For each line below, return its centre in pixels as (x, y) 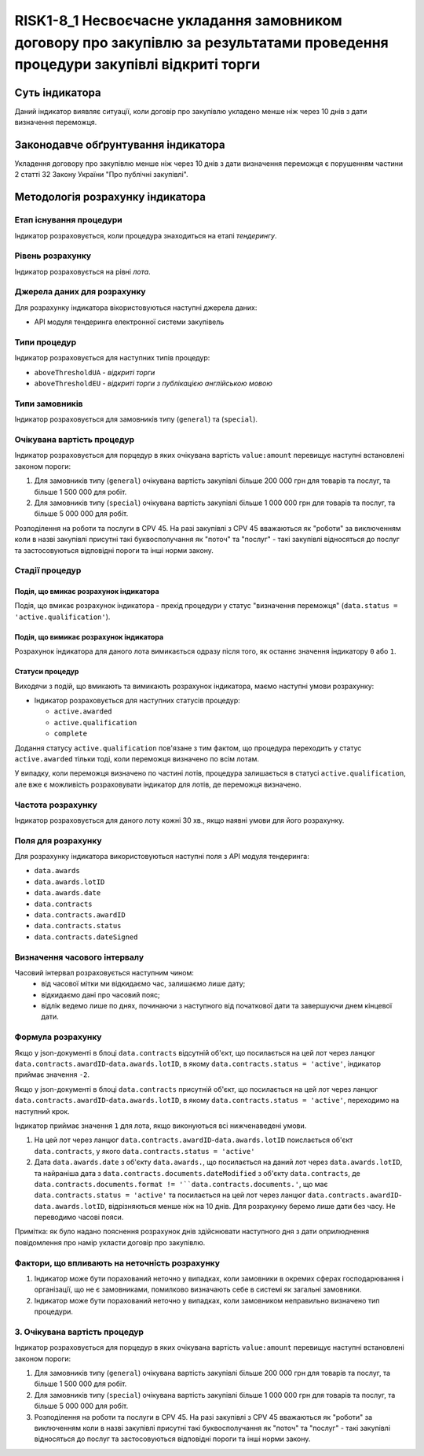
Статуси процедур (47, 672)
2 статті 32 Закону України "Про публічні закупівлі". (101, 175)
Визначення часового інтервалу (79, 957)
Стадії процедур (48, 570)
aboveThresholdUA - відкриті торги (95, 372)
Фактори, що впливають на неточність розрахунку (117, 1262)
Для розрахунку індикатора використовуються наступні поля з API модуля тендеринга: (162, 857)
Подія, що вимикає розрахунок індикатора (89, 636)
